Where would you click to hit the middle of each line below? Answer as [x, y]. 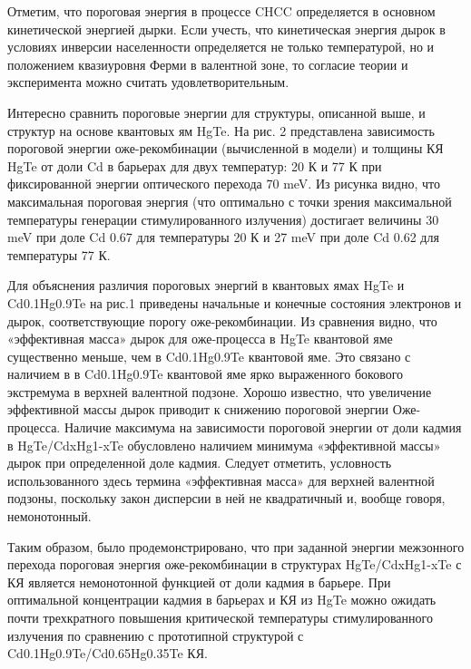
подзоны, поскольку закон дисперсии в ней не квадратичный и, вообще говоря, [226, 498]
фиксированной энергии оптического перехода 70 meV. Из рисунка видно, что [224, 184]
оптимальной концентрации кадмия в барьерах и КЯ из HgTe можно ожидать [222, 600]
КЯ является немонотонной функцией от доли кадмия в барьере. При [199, 582]
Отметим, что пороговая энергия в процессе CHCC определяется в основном [221, 11]
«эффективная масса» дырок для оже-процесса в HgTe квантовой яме [200, 339]
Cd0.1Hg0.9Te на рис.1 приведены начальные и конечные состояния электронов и [235, 302]
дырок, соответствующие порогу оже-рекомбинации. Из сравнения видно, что [222, 320]
